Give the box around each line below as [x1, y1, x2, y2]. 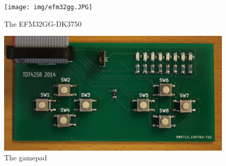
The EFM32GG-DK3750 [4, 18, 82, 29]
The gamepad [4, 152, 47, 163]
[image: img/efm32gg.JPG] [4, 4, 92, 11]
